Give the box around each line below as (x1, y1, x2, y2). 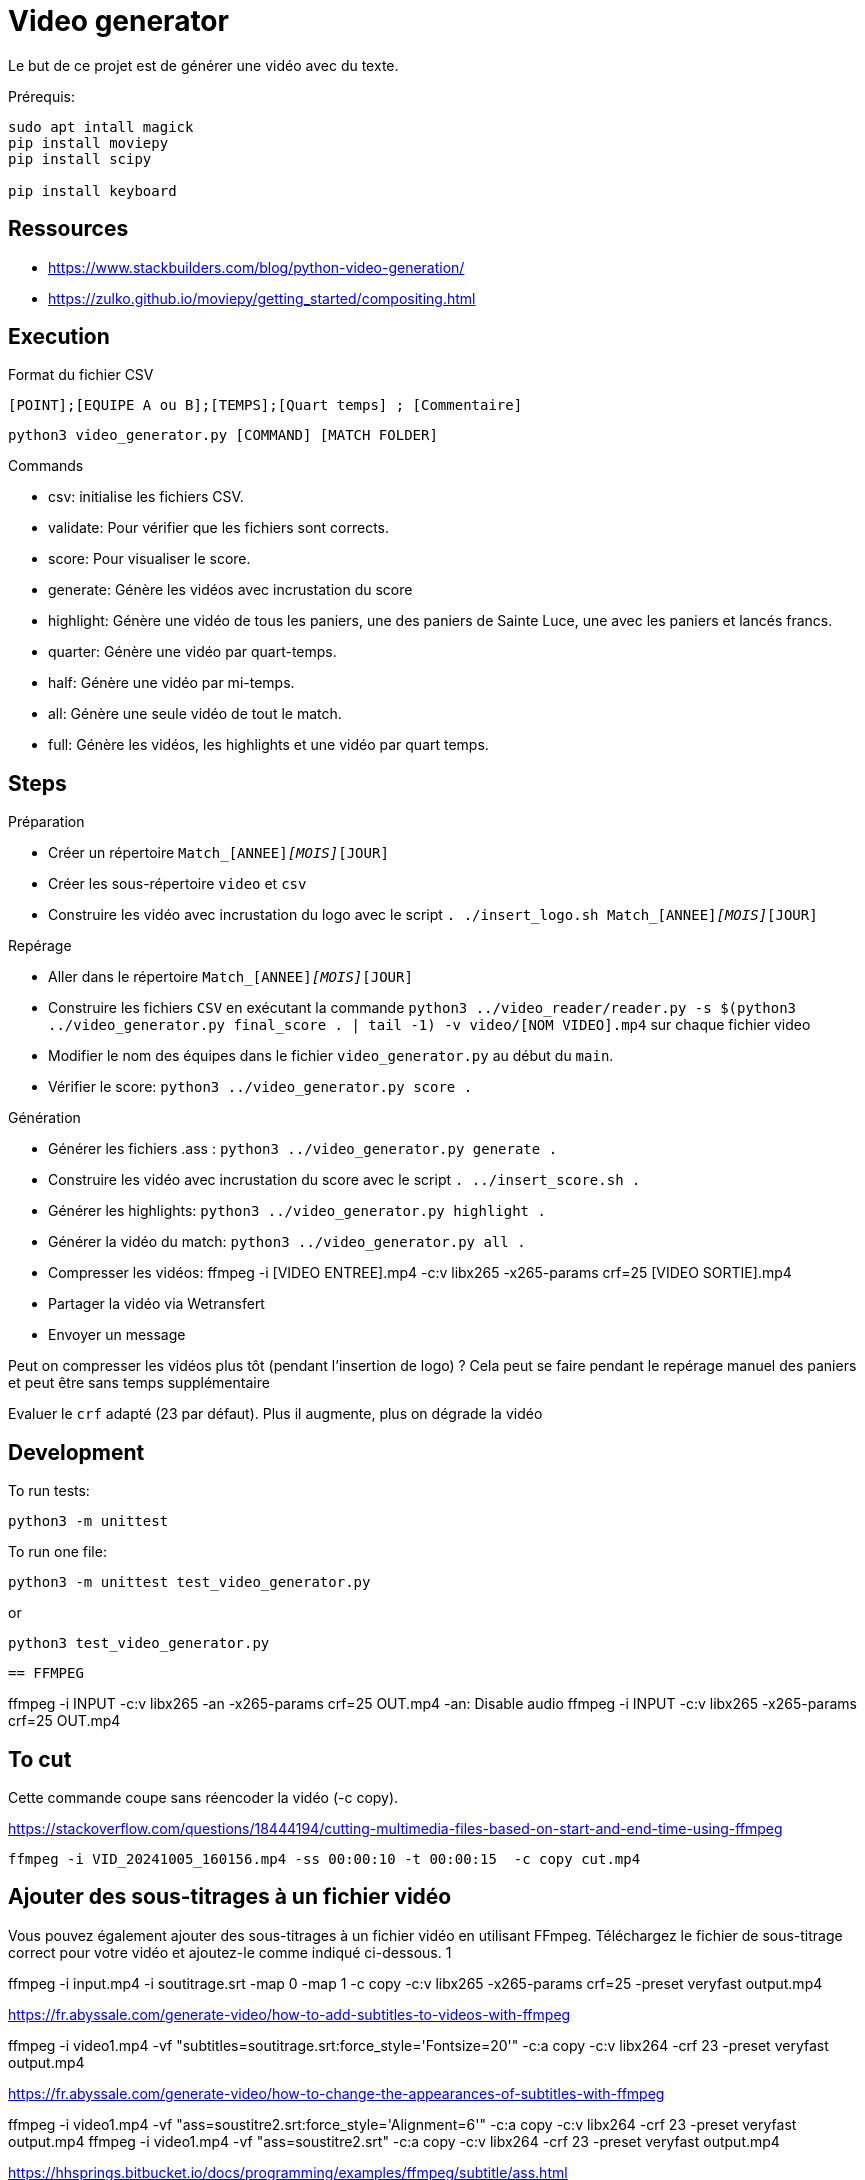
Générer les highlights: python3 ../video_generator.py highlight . (48, 1202, 546, 1220)
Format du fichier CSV (8, 366, 154, 384)
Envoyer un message (48, 1326, 186, 1344)
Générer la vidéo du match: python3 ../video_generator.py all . (48, 1233, 526, 1251)
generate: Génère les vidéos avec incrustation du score (48, 581, 413, 599)
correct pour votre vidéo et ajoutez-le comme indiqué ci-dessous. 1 (8, 1943, 452, 1961)
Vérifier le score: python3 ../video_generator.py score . (48, 1078, 473, 1096)
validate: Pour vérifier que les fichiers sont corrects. (48, 519, 390, 537)
